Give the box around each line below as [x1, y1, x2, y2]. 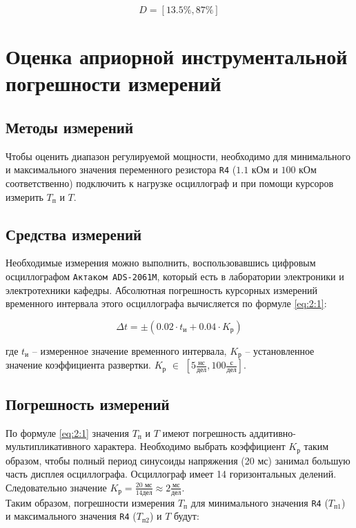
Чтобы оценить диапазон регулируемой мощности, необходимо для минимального [6, 148, 350, 163]
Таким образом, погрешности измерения [6, 495, 175, 509]
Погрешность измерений [6, 393, 170, 414]
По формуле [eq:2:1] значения [6, 425, 129, 440]
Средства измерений [6, 223, 142, 244]
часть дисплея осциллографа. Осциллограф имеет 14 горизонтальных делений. [6, 467, 337, 481]
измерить [6, 189, 43, 204]
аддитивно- [249, 425, 296, 440]
